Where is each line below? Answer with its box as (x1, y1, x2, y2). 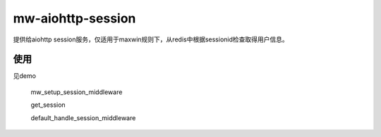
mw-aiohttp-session (13, 11, 136, 26)
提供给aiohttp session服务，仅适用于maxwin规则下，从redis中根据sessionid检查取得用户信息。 (13, 35, 289, 44)
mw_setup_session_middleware (30, 88, 123, 96)
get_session (30, 100, 66, 109)
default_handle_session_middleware (30, 113, 136, 122)
